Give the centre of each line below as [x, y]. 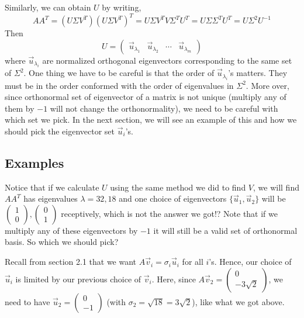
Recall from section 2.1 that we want [71, 262]
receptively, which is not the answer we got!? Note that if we [169, 213]
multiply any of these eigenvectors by [71, 230]
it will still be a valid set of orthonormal [225, 230]
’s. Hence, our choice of [250, 262]
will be [274, 198]
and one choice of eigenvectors [173, 198]
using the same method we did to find [178, 187]
